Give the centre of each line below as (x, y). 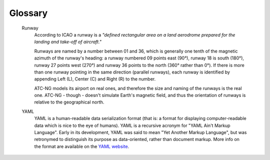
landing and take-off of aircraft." (68, 42)
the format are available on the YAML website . (82, 146)
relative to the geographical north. (69, 102)
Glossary (28, 13)
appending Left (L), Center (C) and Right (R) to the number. (95, 79)
